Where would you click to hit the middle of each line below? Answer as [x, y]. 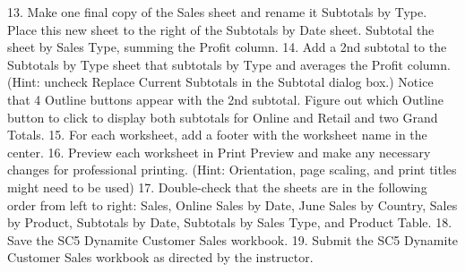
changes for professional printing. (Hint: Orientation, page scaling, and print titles [232, 170]
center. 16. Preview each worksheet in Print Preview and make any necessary [219, 152]
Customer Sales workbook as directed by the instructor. [160, 257]
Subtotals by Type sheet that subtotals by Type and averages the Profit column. [229, 64]
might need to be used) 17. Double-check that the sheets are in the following [217, 187]
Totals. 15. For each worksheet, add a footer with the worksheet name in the [217, 135]
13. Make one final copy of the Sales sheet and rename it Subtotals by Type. [217, 12]
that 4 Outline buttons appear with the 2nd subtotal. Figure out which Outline [226, 99]
